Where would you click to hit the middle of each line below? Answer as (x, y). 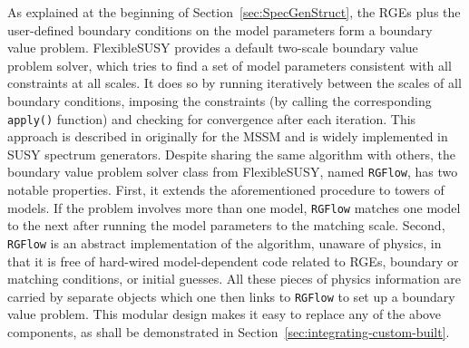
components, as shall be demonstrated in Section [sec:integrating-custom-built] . (229, 332)
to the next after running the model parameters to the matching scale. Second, (226, 225)
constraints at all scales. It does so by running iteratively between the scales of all (234, 83)
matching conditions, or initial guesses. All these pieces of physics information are (234, 279)
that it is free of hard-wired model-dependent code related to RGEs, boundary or (233, 261)
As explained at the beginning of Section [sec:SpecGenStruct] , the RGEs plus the (234, 12)
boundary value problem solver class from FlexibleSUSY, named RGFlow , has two (233, 172)
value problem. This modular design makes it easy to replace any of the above (224, 314)
